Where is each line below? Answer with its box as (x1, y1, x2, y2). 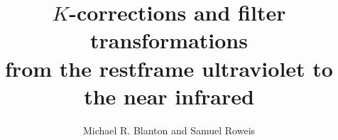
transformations (90, 26, 248, 55)
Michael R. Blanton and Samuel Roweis (82, 122, 256, 137)
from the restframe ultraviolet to (5, 53, 333, 82)
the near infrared (84, 81, 254, 110)
